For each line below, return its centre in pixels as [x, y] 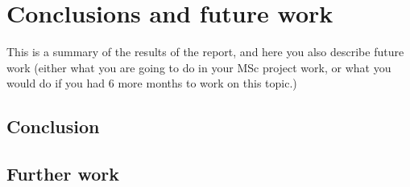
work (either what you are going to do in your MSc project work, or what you [199, 67]
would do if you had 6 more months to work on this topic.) [152, 83]
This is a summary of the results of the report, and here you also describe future [205, 52]
